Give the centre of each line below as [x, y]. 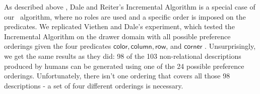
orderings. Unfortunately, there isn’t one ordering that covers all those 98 [117, 76]
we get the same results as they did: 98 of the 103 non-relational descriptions [123, 56]
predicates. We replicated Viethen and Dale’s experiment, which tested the [119, 26]
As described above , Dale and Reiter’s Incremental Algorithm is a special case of [130, 7]
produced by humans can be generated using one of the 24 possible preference [124, 66]
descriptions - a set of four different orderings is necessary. [94, 85]
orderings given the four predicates [58, 46]
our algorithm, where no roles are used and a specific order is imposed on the [125, 16]
